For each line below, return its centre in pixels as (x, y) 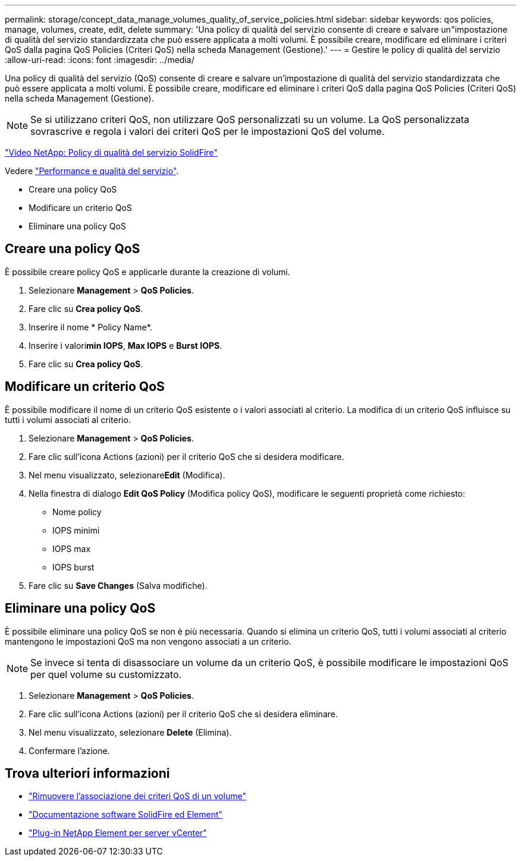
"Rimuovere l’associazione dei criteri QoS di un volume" (137, 796)
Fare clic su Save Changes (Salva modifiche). (118, 585)
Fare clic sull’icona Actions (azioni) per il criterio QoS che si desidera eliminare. (183, 714)
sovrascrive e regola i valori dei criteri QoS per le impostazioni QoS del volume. (208, 131)
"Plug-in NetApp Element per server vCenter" (118, 833)
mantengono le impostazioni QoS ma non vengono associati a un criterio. (148, 641)
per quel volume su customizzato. (106, 674)
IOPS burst (73, 567)
